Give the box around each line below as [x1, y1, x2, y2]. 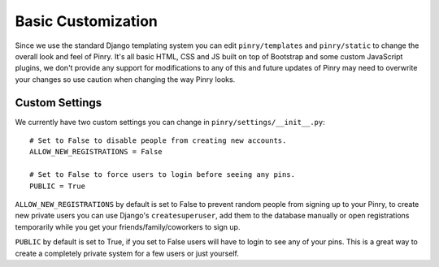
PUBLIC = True [29, 181, 85, 191]
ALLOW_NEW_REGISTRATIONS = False [29, 147, 163, 157]
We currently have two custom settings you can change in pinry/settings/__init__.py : [15, 117, 325, 127]
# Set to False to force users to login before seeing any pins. [29, 170, 296, 179]
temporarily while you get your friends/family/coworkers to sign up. [15, 222, 241, 231]
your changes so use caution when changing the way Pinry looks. [15, 74, 236, 84]
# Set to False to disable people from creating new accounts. [29, 136, 287, 145]
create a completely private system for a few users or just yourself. [15, 248, 239, 258]
